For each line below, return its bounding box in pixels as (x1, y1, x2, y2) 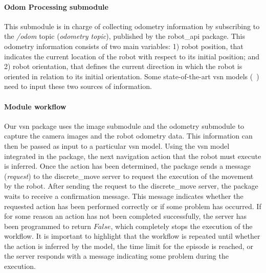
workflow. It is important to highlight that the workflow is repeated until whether (4, 231, 260, 241)
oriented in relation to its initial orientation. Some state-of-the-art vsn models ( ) (4, 71, 259, 81)
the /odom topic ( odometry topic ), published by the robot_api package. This (4, 31, 245, 41)
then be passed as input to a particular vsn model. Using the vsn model (4, 140, 230, 151)
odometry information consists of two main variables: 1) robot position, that (4, 40, 243, 51)
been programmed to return (4, 220, 92, 231)
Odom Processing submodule (4, 1, 108, 12)
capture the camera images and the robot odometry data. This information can (4, 130, 253, 141)
